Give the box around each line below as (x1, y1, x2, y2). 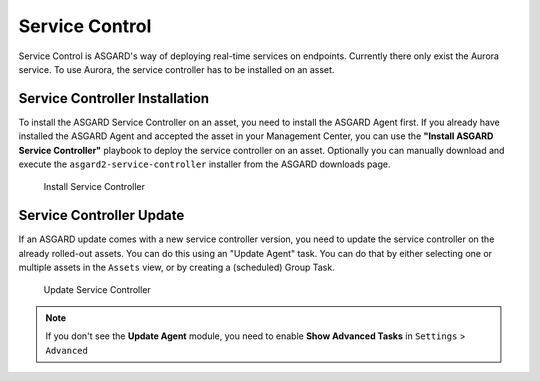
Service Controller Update (18, 207, 185, 224)
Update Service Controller (43, 284, 152, 296)
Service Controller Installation (18, 90, 210, 107)
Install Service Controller (43, 181, 145, 193)
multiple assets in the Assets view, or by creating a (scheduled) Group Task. (18, 261, 335, 274)
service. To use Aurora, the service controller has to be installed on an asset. (18, 63, 335, 75)
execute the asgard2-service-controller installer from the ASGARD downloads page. (18, 158, 391, 170)
